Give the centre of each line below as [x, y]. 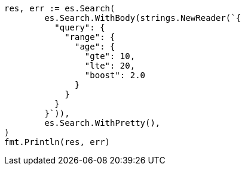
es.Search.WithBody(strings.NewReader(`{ [143, 18]
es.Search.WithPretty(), [102, 123]
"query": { [80, 27]
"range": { [90, 37]
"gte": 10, [110, 56]
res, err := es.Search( [60, 8]
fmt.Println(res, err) [57, 142]
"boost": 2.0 [115, 75]
